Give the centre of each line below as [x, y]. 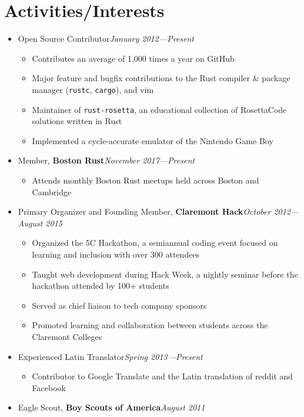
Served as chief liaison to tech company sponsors [119, 305]
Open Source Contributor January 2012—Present [106, 39]
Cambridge [52, 191]
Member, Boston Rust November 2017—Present [106, 160]
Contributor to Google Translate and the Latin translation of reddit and [162, 376]
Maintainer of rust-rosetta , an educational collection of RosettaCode [159, 109]
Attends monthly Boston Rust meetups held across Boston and [146, 180]
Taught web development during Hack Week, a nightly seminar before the [165, 274]
